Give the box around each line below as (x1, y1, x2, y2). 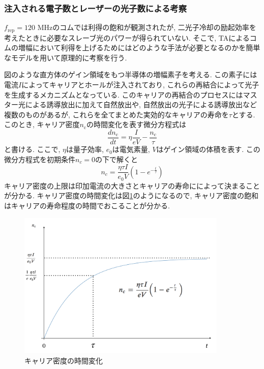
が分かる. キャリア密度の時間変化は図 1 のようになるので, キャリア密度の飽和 (4, 190, 259, 201)
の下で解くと (95, 153, 138, 164)
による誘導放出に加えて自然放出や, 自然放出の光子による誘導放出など (25, 99, 257, 110)
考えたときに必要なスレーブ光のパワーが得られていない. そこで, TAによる (4, 32, 250, 43)
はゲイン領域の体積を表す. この (156, 144, 260, 155)
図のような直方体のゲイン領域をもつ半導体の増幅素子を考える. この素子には (4, 69, 257, 80)
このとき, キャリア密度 (4, 119, 80, 130)
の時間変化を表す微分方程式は (86, 119, 187, 130)
